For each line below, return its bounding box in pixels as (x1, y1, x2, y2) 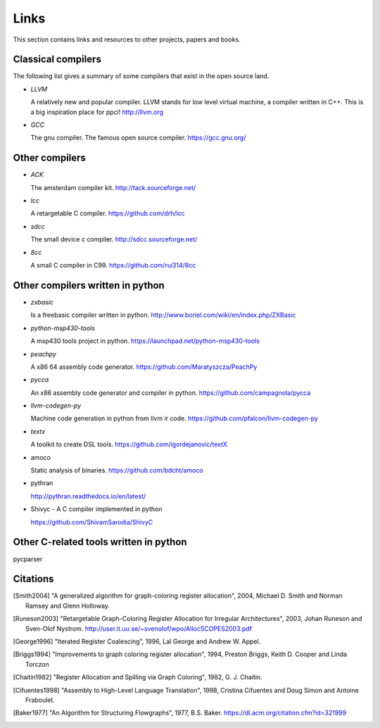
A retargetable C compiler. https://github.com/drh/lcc (30, 209, 186, 218)
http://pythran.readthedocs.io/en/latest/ (30, 491, 146, 500)
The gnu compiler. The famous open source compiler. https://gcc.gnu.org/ (30, 134, 246, 142)
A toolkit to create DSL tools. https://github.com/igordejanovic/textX (30, 440, 228, 448)
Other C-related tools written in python (13, 536, 187, 548)
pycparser (13, 555, 43, 563)
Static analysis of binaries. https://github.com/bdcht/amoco (30, 466, 203, 475)
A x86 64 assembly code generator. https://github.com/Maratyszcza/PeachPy (30, 363, 258, 371)
